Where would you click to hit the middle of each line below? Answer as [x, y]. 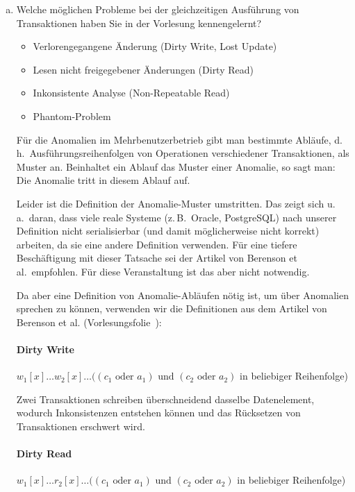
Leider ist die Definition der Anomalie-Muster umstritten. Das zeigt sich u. [176, 203]
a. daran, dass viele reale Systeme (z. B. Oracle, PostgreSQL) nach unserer [176, 217]
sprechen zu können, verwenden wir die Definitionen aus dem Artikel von [172, 308]
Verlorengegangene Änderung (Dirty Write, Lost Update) [155, 46]
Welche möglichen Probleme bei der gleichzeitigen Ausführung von [158, 9]
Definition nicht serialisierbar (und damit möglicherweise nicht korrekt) [168, 231]
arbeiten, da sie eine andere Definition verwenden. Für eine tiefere [157, 244]
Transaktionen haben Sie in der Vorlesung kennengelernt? [139, 23]
